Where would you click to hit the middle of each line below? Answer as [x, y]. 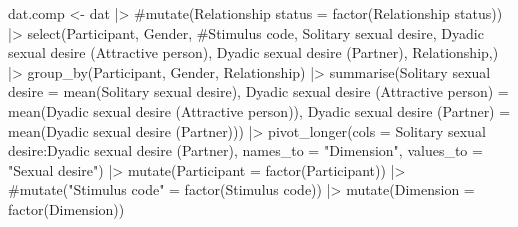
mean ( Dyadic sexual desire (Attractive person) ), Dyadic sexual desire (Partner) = [259, 110]
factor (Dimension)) [66, 208]
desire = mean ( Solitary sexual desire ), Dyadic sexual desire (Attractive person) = [258, 91]
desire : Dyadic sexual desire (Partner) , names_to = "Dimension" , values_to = [245, 150]
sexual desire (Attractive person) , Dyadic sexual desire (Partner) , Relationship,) [253, 52]
